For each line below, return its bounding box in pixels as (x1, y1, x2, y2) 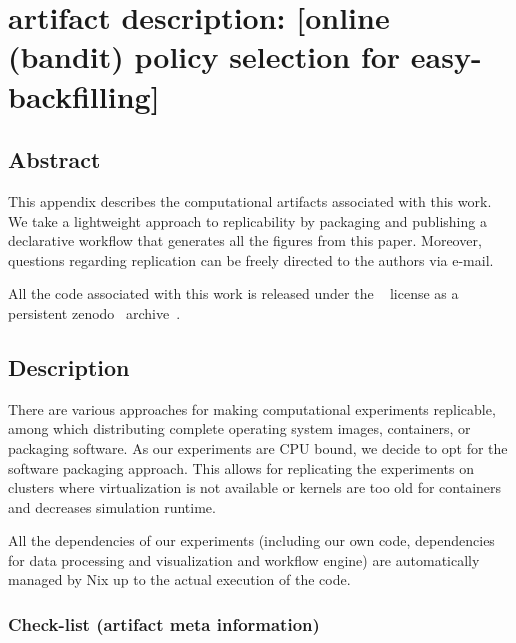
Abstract (8, 144, 101, 175)
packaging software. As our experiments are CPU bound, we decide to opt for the (8, 437, 508, 458)
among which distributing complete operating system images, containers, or (8, 418, 471, 439)
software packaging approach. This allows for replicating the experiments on (8, 457, 475, 478)
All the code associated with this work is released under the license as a (8, 283, 459, 304)
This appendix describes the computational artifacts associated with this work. (8, 190, 492, 211)
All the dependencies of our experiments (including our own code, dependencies (8, 530, 495, 551)
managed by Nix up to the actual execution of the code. (8, 569, 351, 590)
